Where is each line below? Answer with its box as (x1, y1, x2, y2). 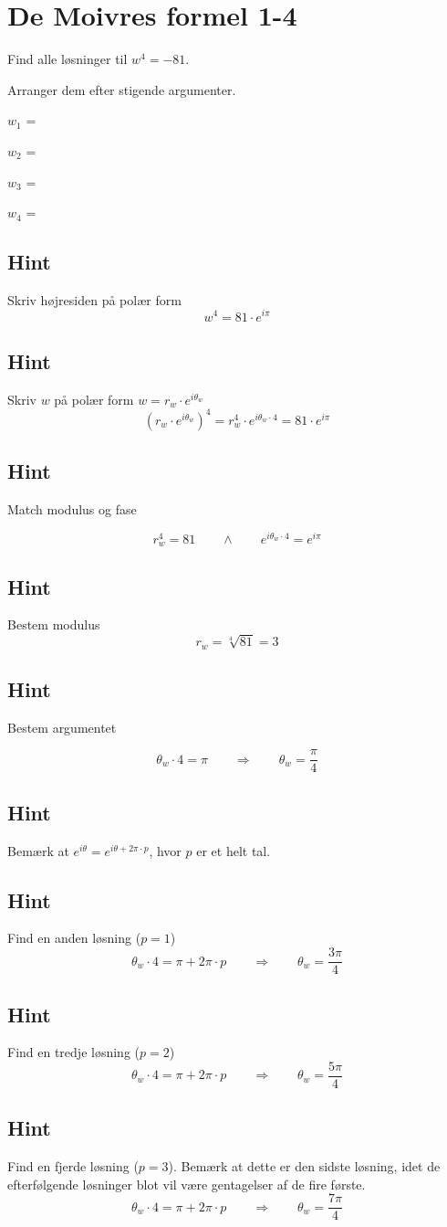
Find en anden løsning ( (7, 928, 141, 947)
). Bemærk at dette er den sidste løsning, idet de (168, 1157, 441, 1176)
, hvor (149, 841, 182, 860)
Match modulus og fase (7, 500, 137, 519)
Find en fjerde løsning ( (7, 1157, 139, 1176)
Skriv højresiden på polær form (7, 290, 182, 309)
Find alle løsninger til (7, 49, 128, 69)
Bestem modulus (7, 615, 100, 634)
